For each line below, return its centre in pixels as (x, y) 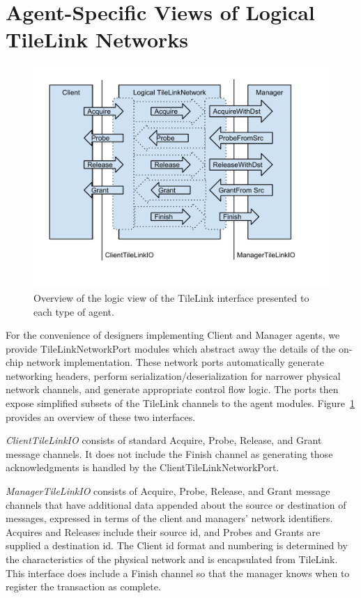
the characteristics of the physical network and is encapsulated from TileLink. (172, 559)
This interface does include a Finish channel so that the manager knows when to (178, 573)
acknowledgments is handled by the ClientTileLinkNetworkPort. (143, 467)
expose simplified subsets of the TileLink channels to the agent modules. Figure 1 (180, 403)
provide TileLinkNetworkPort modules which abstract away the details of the (171, 348)
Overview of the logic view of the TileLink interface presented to (171, 297)
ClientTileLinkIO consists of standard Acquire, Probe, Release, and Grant (164, 440)
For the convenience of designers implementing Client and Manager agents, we (173, 335)
